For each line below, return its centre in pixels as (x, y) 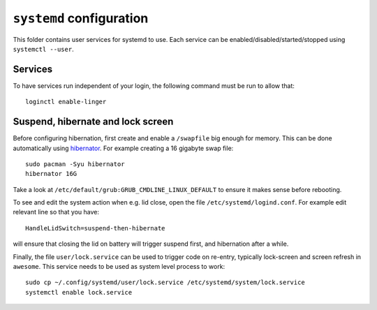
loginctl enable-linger (66, 102)
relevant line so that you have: (56, 212)
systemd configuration (81, 18)
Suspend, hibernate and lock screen (93, 122)
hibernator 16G (51, 174)
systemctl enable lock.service (79, 292)
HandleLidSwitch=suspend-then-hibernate (95, 228)
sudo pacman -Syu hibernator (75, 164)
